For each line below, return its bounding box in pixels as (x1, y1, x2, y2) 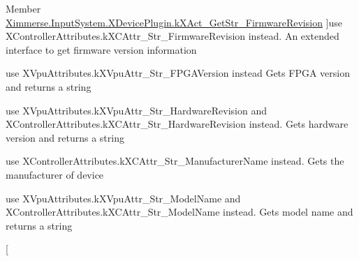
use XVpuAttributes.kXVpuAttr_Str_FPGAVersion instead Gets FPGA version (6, 66, 350, 80)
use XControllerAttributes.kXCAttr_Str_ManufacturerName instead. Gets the (6, 154, 344, 168)
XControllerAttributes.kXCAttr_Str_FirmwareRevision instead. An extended (6, 29, 339, 43)
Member (6, 1, 41, 15)
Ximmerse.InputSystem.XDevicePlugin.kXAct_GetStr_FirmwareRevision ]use (6, 15, 343, 29)
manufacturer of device (6, 167, 104, 181)
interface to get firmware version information (6, 42, 197, 57)
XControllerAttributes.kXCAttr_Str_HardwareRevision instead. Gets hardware (6, 117, 349, 131)
